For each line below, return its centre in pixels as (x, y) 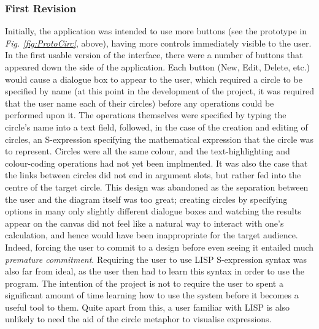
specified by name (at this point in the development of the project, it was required (159, 91)
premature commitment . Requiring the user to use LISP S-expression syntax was (156, 259)
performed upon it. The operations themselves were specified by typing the (146, 115)
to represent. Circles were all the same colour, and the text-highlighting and (148, 151)
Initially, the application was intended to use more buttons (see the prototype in (156, 31)
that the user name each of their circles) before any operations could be (140, 103)
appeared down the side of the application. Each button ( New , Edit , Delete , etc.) (157, 67)
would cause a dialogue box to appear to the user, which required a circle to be (154, 79)
